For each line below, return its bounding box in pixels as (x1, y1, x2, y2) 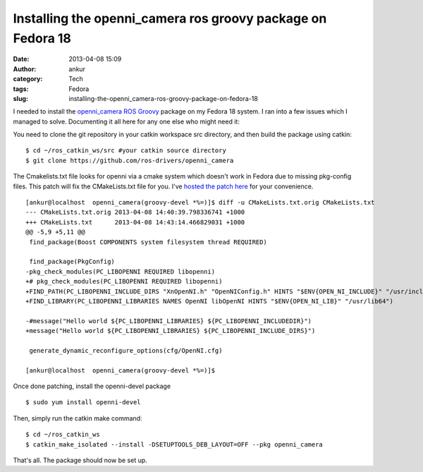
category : (13, 75, 43, 83)
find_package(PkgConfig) (29, 258, 116, 266)
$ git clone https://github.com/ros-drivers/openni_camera (25, 156, 234, 164)
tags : (13, 85, 29, 93)
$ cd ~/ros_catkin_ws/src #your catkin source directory (25, 147, 227, 155)
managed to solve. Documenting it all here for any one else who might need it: (13, 117, 240, 126)
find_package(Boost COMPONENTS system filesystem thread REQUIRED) (29, 238, 267, 246)
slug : (13, 94, 28, 102)
